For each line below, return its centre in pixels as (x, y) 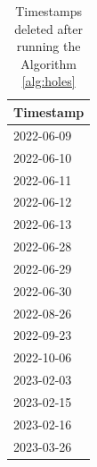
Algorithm (48, 63)
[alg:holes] (48, 81)
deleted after (48, 28)
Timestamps (49, 11)
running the (48, 46)
